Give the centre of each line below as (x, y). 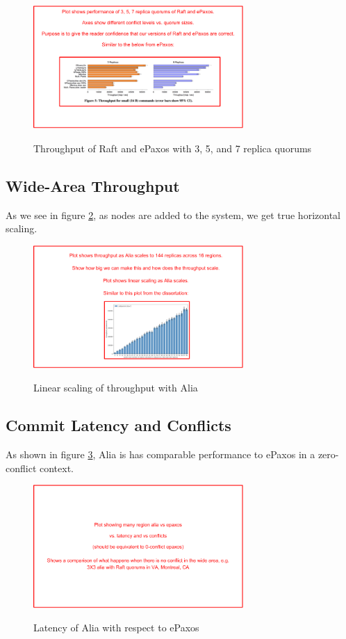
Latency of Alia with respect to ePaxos (116, 628)
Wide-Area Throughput (93, 185)
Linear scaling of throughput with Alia (116, 388)
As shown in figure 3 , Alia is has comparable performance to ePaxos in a (160, 454)
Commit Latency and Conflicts (118, 425)
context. (56, 468)
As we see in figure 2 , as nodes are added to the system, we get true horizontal (173, 215)
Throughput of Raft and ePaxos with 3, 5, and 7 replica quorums (173, 148)
